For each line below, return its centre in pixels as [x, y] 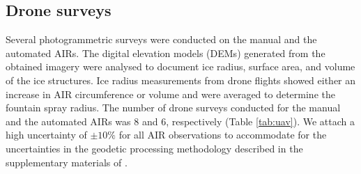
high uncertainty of [46, 135]
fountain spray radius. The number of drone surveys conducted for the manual [173, 108]
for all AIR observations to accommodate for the [223, 135]
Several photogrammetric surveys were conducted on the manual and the [161, 39]
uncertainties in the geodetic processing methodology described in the [154, 148]
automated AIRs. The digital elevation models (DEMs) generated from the [166, 53]
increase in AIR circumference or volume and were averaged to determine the [170, 94]
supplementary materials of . [67, 162]
